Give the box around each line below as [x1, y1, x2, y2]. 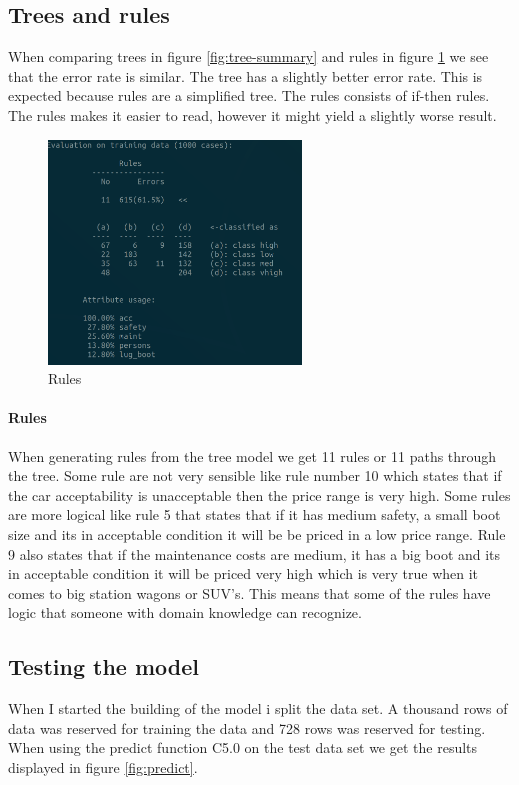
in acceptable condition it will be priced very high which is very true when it [8, 563, 479, 584]
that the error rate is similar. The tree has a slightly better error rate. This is [8, 65, 483, 86]
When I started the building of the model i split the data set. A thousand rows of [8, 698, 508, 719]
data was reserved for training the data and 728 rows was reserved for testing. [8, 717, 486, 738]
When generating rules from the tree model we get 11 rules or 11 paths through [8, 445, 497, 466]
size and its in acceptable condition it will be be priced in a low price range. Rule [8, 523, 506, 544]
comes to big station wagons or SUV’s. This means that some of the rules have [8, 582, 491, 603]
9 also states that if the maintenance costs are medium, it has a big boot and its [8, 543, 501, 564]
